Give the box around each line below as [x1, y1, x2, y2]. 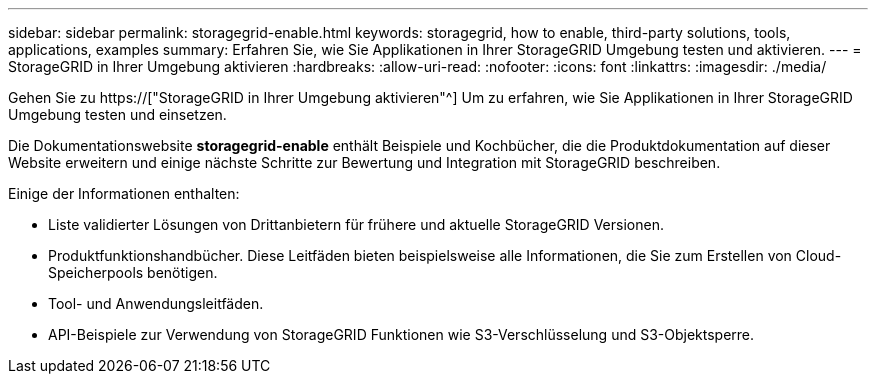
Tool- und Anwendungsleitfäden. [48, 295, 264, 312]
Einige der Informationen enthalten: [8, 185, 240, 202]
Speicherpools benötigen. [48, 264, 218, 281]
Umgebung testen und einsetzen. [8, 106, 227, 123]
